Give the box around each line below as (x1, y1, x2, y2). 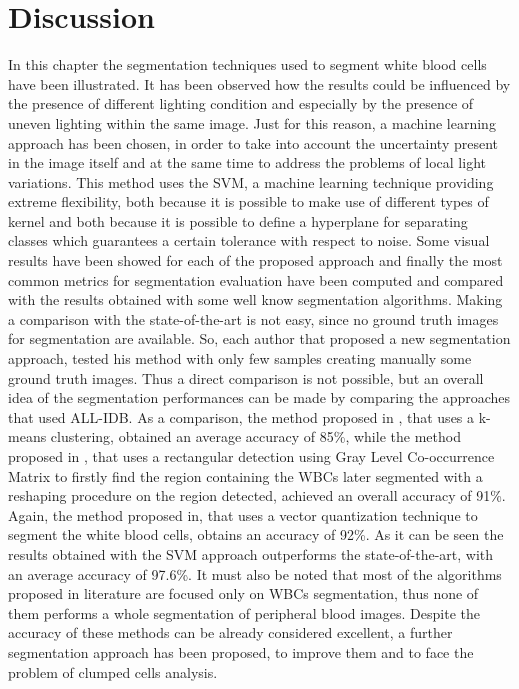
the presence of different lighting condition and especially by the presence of (8, 93, 474, 114)
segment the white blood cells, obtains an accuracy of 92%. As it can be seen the (8, 524, 504, 545)
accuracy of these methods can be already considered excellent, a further (8, 622, 453, 643)
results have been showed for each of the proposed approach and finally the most (8, 250, 503, 271)
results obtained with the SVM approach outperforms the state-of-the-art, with (8, 543, 494, 564)
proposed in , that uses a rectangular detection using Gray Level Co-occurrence (8, 446, 495, 466)
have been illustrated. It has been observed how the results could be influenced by (8, 73, 511, 94)
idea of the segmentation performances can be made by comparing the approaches (8, 387, 511, 408)
